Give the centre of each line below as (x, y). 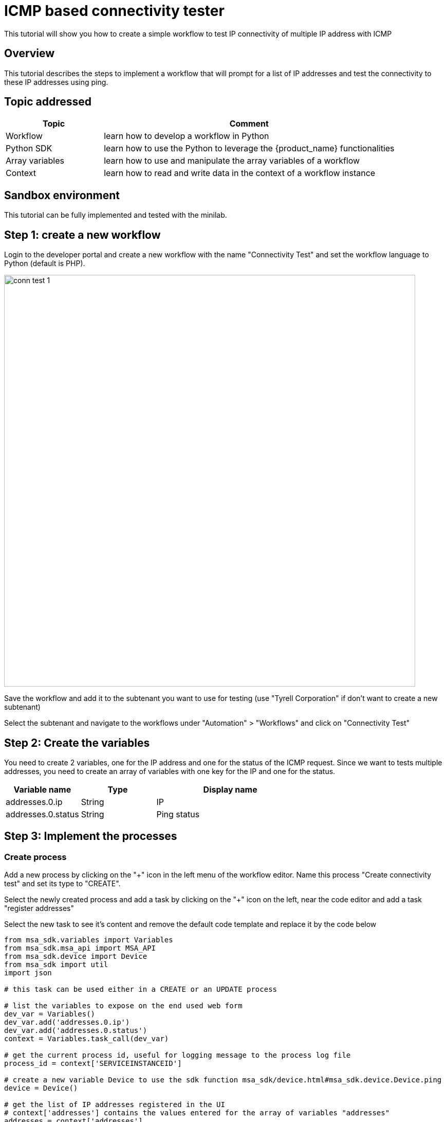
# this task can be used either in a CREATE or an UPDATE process (141, 989)
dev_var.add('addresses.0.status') (76, 1031)
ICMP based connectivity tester (114, 11)
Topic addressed (48, 102)
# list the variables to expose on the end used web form (123, 1006)
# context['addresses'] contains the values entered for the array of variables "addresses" (197, 1113)
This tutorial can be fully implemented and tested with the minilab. (116, 215)
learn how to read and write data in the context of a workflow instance (240, 173)
